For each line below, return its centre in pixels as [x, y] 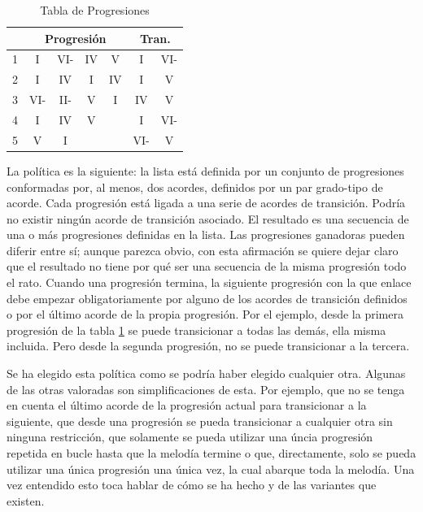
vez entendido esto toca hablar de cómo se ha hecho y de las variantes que [192, 485]
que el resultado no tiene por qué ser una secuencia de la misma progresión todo [207, 266]
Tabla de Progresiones [95, 10]
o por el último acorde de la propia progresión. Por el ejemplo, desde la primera [205, 314]
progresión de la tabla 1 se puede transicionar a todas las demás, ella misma [196, 330]
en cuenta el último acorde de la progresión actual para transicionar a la [187, 405]
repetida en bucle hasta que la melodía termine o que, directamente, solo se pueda [211, 453]
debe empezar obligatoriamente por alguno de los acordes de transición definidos [207, 298]
